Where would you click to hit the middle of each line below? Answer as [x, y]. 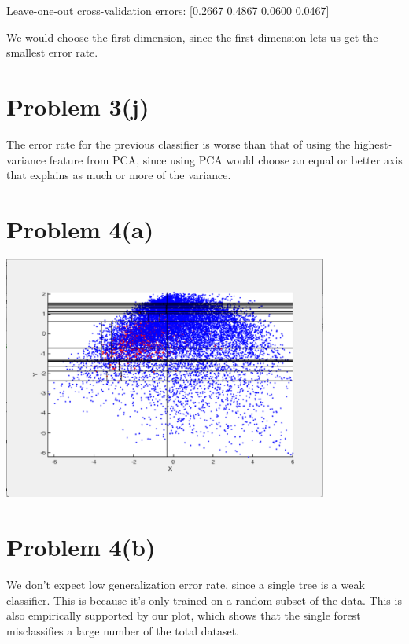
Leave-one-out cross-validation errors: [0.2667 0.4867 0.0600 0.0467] [168, 10]
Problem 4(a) [80, 228]
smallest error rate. [52, 52]
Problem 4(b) [81, 546]
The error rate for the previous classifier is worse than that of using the [179, 144]
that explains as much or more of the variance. [119, 175]
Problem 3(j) [78, 106]
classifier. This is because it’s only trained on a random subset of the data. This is [204, 600]
